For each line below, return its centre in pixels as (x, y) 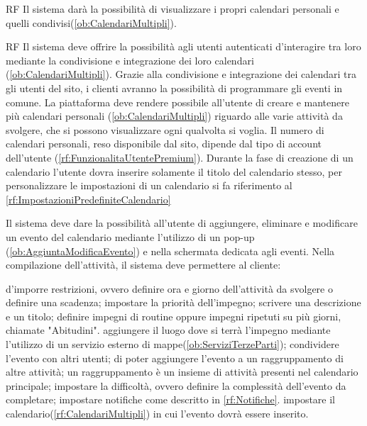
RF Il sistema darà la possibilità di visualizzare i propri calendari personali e (172, 9)
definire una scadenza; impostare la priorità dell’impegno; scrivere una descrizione (183, 302)
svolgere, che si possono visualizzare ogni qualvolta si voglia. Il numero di (165, 129)
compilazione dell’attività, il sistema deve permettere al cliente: (143, 265)
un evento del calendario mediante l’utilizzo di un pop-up (130, 236)
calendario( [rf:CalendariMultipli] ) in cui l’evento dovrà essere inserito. (157, 414)
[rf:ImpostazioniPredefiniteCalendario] (88, 199)
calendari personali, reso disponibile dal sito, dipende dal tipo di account (164, 144)
